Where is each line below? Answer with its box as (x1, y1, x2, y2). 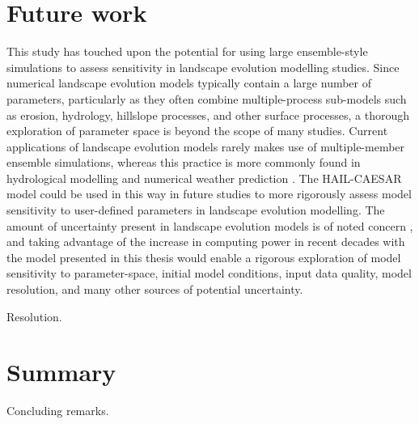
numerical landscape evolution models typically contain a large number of (6, 74, 372, 91)
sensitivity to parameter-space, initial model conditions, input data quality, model (6, 265, 412, 282)
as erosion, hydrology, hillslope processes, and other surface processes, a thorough (6, 106, 410, 123)
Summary (6, 355, 116, 388)
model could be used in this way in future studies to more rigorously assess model (6, 185, 412, 202)
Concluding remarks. (6, 402, 109, 419)
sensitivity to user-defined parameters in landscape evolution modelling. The (6, 201, 385, 218)
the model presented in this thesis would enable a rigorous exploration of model (6, 248, 401, 265)
